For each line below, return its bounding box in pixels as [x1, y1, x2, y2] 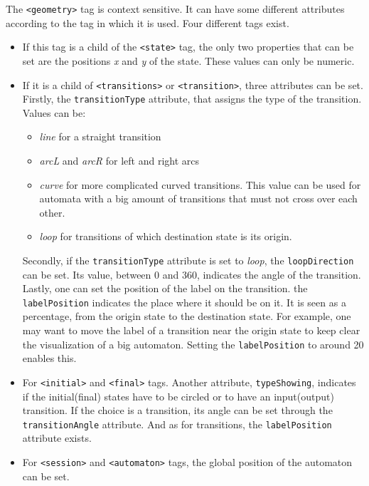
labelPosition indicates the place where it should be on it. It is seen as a [22, 294, 346, 309]
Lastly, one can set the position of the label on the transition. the [22, 281, 308, 296]
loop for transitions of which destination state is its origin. [39, 229, 292, 244]
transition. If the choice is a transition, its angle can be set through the [22, 403, 333, 418]
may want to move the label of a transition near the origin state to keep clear [22, 323, 360, 338]
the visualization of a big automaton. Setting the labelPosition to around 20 [22, 336, 364, 351]
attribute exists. [22, 430, 92, 445]
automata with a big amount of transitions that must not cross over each [39, 191, 358, 206]
